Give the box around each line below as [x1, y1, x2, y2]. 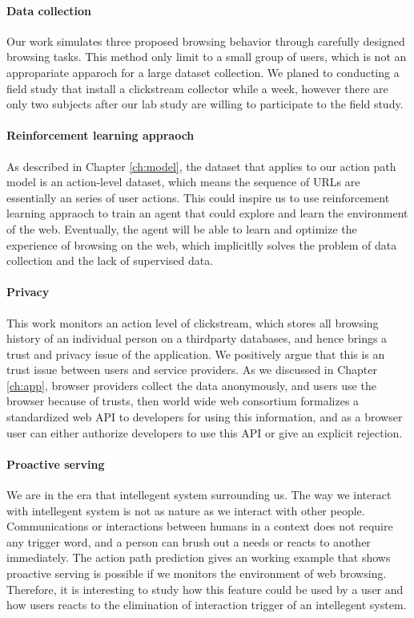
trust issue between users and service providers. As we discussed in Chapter [6, 361, 378, 378]
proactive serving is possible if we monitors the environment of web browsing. [6, 565, 387, 582]
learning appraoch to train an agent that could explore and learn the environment [6, 205, 408, 222]
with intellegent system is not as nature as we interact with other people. [6, 502, 365, 518]
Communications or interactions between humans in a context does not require [6, 518, 393, 535]
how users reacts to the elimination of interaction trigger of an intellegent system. [6, 596, 407, 613]
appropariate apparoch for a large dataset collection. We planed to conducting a [6, 63, 400, 80]
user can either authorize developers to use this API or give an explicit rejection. [6, 424, 403, 441]
